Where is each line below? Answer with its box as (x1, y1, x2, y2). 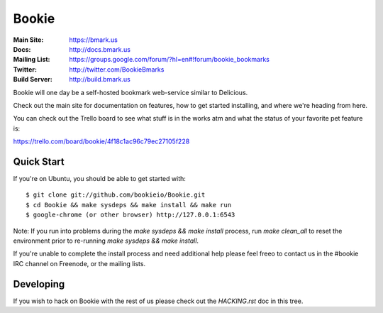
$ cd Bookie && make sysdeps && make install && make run (26, 201, 232, 209)
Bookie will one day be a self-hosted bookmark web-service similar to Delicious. (13, 88, 248, 97)
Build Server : (13, 75, 53, 84)
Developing (13, 278, 65, 290)
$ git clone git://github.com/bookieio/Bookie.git (26, 191, 206, 199)
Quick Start (13, 155, 65, 168)
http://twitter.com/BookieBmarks (69, 65, 165, 74)
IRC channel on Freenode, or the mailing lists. (13, 259, 145, 268)
